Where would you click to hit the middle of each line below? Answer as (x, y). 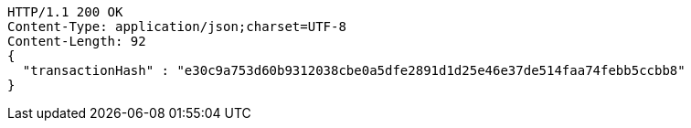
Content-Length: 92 (77, 41)
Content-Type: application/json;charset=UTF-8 (177, 27)
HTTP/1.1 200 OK (65, 12)
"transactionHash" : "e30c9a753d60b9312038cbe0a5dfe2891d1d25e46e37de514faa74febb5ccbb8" (354, 70)
